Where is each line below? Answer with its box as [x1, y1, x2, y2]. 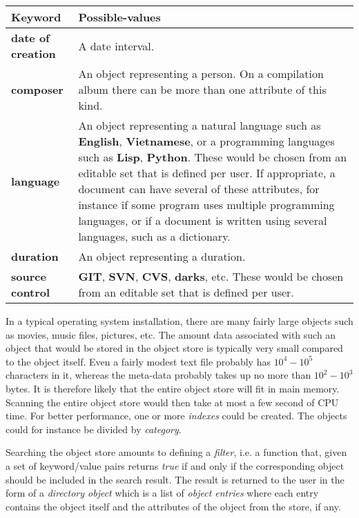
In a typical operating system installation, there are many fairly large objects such [6, 314, 353, 328]
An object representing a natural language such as [78, 117, 321, 133]
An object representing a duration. [78, 248, 246, 264]
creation [11, 46, 56, 61]
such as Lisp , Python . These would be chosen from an [78, 149, 347, 165]
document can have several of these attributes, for [78, 181, 320, 197]
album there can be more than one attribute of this [78, 81, 327, 97]
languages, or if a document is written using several [78, 212, 327, 228]
